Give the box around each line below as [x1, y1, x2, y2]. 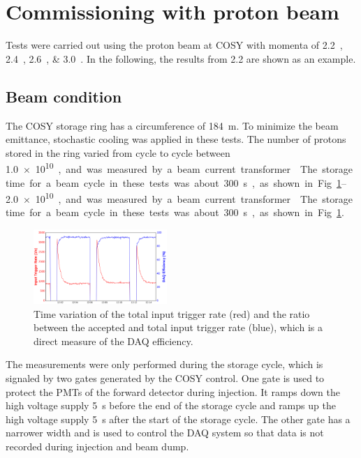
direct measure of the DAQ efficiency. [34, 333, 193, 348]
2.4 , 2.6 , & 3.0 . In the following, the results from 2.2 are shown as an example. [6, 51, 356, 66]
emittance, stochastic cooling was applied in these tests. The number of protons [6, 132, 346, 146]
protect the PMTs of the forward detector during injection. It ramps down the [6, 384, 340, 399]
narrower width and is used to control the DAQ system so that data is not [6, 425, 324, 440]
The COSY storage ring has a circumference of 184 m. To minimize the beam [6, 118, 339, 132]
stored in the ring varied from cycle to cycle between [6, 145, 230, 160]
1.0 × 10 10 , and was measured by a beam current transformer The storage [6, 160, 353, 176]
